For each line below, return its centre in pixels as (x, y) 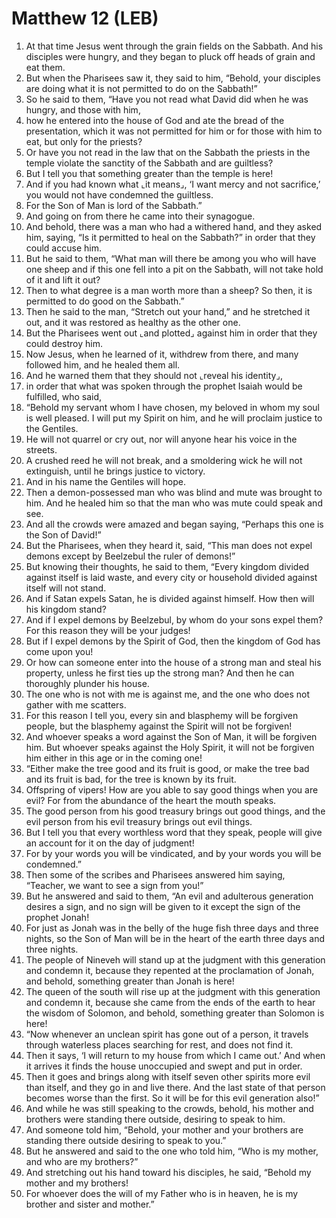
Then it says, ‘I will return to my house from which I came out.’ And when (175, 1055)
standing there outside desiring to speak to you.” (126, 1140)
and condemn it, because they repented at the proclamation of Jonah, (170, 970)
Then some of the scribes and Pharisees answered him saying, (155, 874)
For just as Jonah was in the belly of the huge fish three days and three (172, 928)
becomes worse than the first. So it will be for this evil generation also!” (172, 1098)
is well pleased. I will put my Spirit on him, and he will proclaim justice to (174, 418)
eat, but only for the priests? (84, 141)
